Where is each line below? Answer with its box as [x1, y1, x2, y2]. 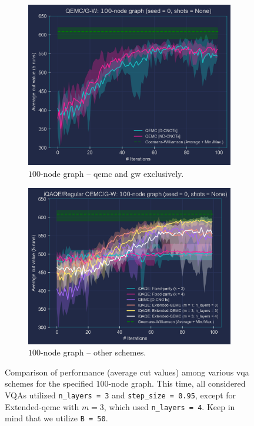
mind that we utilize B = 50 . [5, 412, 108, 424]
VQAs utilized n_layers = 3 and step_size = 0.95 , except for [5, 389, 236, 401]
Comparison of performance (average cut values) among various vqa [5, 365, 249, 378]
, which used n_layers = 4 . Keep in [103, 400, 235, 412]
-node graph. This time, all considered [108, 377, 246, 390]
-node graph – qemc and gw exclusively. [41, 167, 184, 180]
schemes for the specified [5, 377, 93, 390]
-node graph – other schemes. [41, 346, 146, 358]
